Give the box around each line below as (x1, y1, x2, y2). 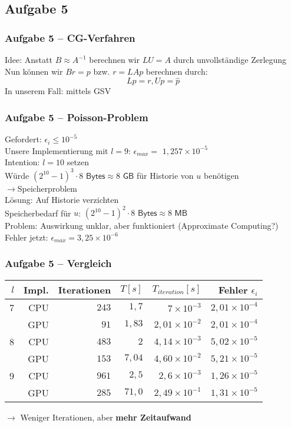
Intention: (5, 156, 40, 168)
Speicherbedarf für (5, 206, 71, 219)
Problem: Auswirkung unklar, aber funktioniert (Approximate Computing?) (5, 219, 279, 232)
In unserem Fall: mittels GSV (5, 85, 111, 97)
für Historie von (137, 169, 194, 181)
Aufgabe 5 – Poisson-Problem (5, 109, 148, 124)
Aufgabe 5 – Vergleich (5, 256, 112, 271)
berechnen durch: (145, 65, 208, 77)
